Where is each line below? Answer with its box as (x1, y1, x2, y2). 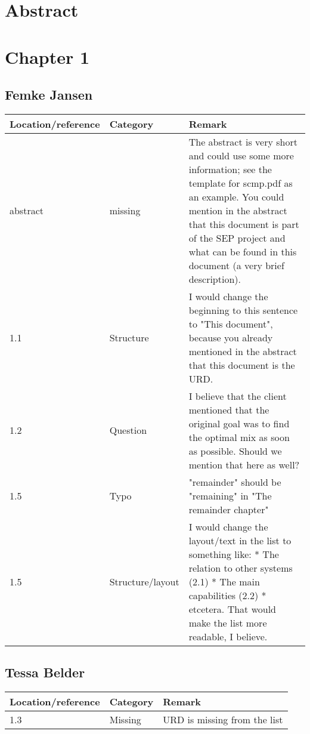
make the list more (188, 615, 267, 630)
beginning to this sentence (188, 303, 298, 317)
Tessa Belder (5, 663, 85, 681)
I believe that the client (188, 388, 287, 403)
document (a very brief (188, 258, 284, 272)
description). (188, 272, 241, 286)
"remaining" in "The (188, 488, 272, 502)
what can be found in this (188, 244, 297, 258)
